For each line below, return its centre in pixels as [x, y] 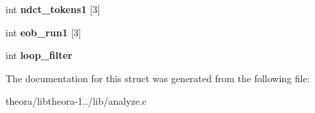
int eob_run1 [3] [43, 32]
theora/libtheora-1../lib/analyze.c [76, 101]
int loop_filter [39, 55]
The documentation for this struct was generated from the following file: [158, 78]
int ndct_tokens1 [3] [53, 9]
